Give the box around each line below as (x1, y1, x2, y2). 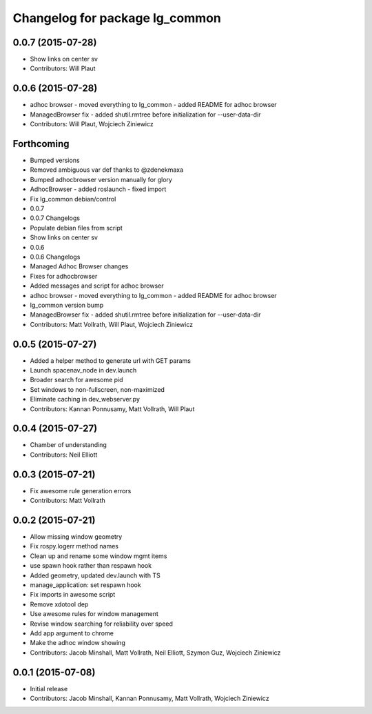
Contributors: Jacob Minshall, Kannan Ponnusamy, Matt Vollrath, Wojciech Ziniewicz (30, 694, 269, 703)
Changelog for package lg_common (12, 10, 222, 26)
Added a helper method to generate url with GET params (30, 356, 191, 365)
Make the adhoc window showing (30, 639, 125, 647)
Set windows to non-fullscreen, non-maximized (30, 385, 165, 393)
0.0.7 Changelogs (30, 214, 81, 222)
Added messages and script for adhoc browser (30, 281, 164, 290)
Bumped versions (30, 156, 80, 165)
